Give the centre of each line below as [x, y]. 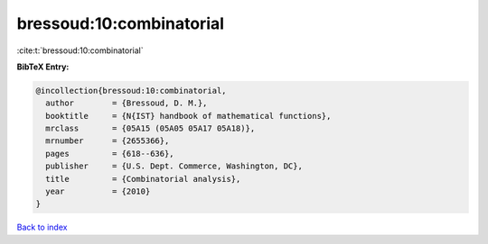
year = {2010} [98, 192]
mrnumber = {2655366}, [108, 141]
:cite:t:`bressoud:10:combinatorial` [80, 50]
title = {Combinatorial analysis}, [143, 179]
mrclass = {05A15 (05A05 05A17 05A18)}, [150, 129]
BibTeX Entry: [43, 67]
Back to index [42, 227]
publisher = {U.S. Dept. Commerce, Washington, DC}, [174, 166]
